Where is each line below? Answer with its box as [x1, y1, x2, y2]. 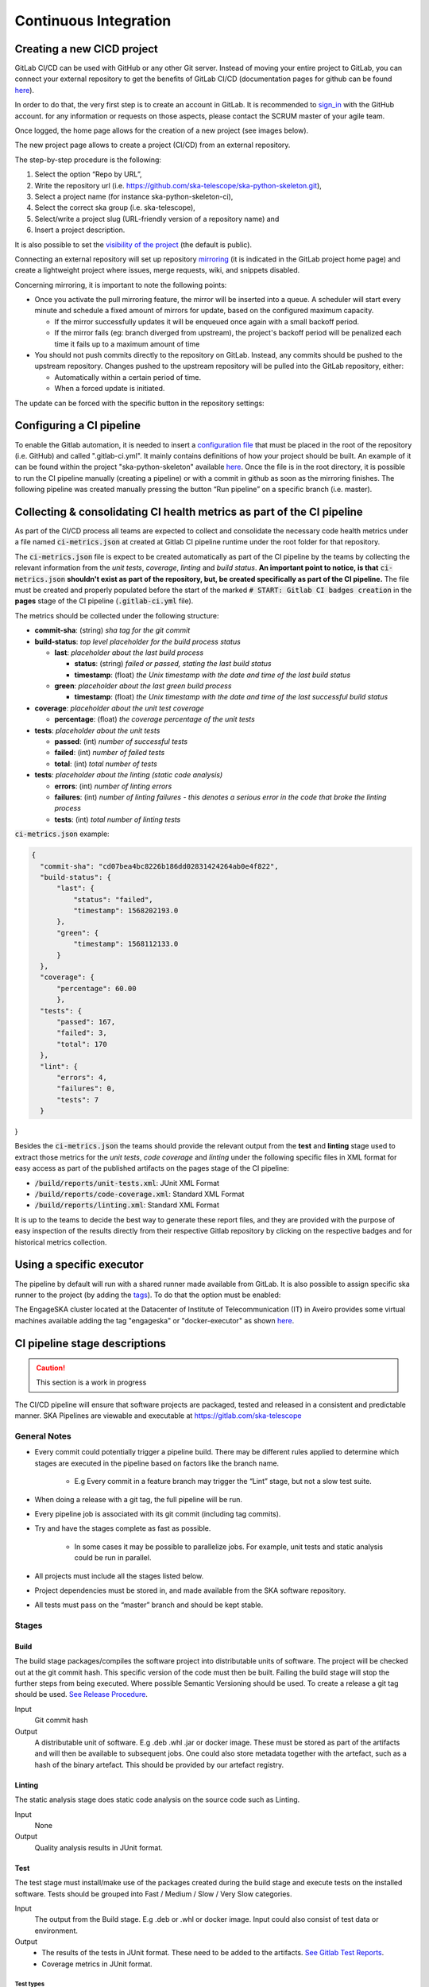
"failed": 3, [56, 1028, 107, 1037]
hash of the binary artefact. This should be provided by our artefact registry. [34, 1760, 284, 1769]
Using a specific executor [14, 1258, 145, 1272]
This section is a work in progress [36, 1377, 147, 1387]
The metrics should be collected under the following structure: [14, 610, 219, 620]
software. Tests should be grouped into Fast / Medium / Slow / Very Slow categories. [14, 1888, 292, 1899]
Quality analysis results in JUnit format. [34, 1842, 163, 1852]
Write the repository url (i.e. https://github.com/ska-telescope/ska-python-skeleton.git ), [34, 180, 322, 190]
